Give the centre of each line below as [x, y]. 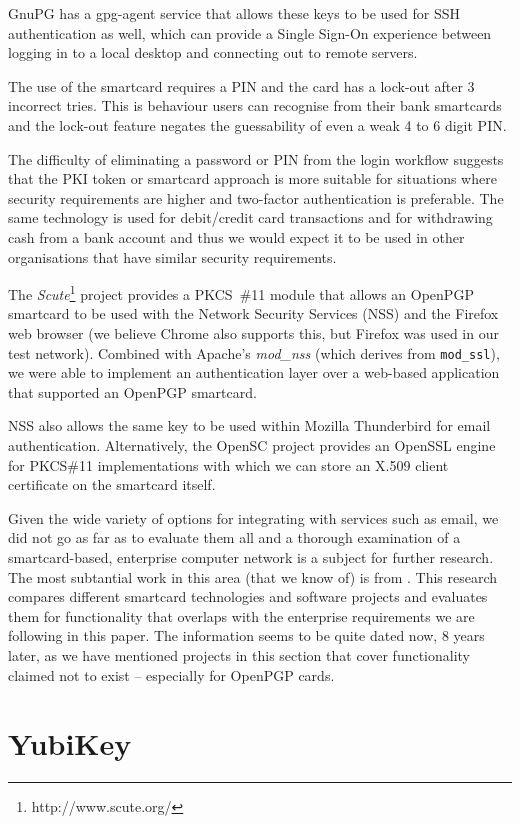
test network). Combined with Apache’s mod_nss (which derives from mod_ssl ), [254, 352]
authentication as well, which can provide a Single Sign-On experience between [250, 32]
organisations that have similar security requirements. [172, 256]
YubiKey [70, 743]
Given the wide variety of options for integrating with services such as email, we [253, 517]
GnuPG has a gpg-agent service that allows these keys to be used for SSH [234, 13]
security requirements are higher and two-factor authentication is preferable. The [256, 197]
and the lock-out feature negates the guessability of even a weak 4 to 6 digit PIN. [257, 124]
